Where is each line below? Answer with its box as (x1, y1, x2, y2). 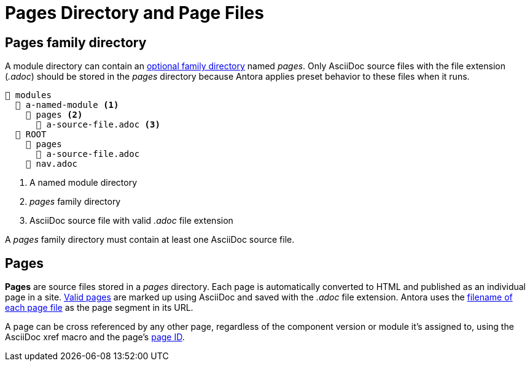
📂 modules (5, 90, 52, 101)
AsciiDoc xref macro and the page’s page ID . (5, 332, 185, 343)
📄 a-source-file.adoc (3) (36, 120, 160, 130)
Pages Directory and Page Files (5, 2, 264, 23)
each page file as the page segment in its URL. (5, 302, 193, 313)
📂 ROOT (15, 129, 47, 140)
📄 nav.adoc (25, 159, 78, 169)
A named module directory (29, 177, 138, 188)
